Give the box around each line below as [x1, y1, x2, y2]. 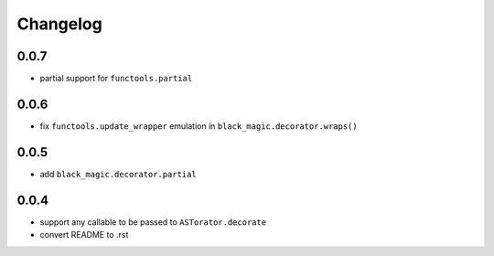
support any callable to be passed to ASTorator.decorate [39, 216, 267, 228]
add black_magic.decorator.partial [39, 168, 197, 179]
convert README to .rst [39, 229, 129, 240]
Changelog [16, 14, 102, 34]
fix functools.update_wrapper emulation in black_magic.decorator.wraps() [39, 120, 358, 132]
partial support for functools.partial [39, 73, 193, 84]
